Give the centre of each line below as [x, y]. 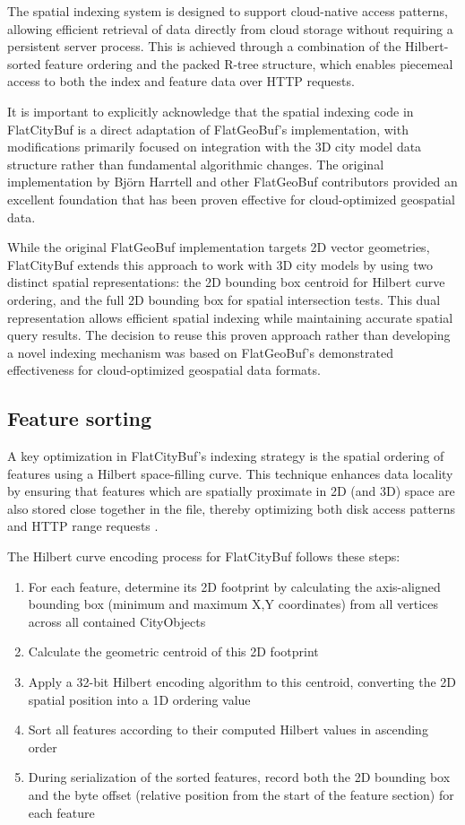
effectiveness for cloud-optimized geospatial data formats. [164, 370]
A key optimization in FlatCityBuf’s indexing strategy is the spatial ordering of [226, 456]
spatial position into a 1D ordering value [139, 699]
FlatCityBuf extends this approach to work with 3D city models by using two [220, 264]
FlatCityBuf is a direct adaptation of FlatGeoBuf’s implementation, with [208, 129]
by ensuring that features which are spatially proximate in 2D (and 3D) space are [231, 491]
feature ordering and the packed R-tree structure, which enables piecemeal [249, 63]
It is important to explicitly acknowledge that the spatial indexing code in [211, 111]
